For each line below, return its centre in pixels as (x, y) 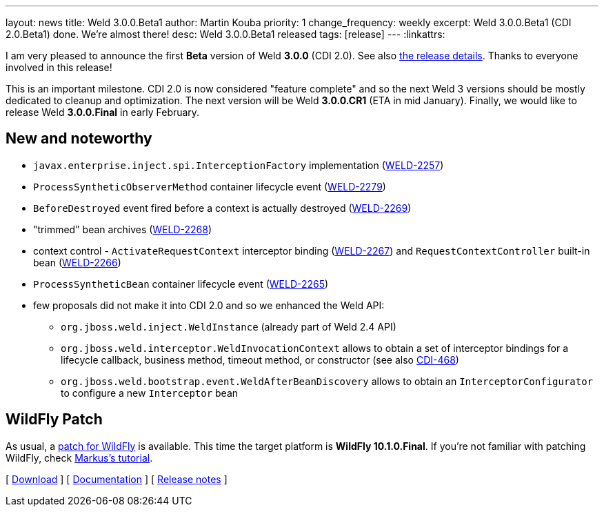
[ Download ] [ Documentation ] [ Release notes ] (117, 479)
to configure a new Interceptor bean (150, 393)
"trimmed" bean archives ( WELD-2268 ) (123, 229)
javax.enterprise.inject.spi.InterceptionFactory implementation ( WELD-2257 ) (239, 165)
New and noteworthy (79, 139)
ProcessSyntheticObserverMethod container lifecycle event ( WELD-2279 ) (210, 186)
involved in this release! (59, 67)
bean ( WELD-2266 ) (77, 262)
